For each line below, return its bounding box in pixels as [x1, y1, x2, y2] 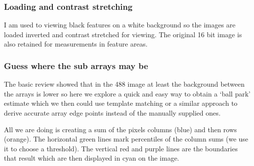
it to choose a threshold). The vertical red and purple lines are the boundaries [4, 143, 238, 153]
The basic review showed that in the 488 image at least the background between [4, 79, 245, 89]
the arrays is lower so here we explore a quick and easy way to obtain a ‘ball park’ [4, 88, 251, 98]
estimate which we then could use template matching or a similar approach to [4, 98, 238, 108]
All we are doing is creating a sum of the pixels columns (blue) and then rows [4, 124, 237, 134]
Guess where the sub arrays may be [4, 59, 148, 71]
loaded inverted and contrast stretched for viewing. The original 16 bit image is [4, 29, 242, 39]
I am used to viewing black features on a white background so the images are [4, 20, 235, 30]
